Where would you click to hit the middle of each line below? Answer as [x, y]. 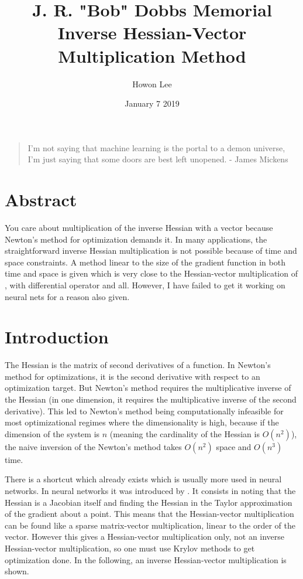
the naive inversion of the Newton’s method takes [93, 446]
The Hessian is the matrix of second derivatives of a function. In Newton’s [138, 365]
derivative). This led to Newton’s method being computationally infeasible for [144, 411]
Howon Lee [152, 84]
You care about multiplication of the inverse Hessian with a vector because [139, 227]
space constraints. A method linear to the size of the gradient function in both [145, 262]
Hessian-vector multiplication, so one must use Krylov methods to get [130, 548]
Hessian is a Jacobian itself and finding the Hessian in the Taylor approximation [149, 502]
